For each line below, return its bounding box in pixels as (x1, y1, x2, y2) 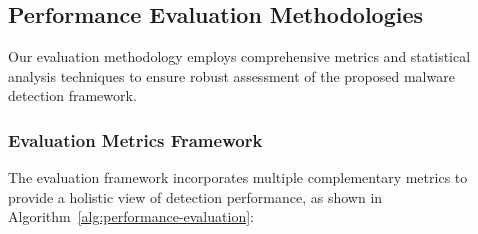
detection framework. (8, 85, 137, 106)
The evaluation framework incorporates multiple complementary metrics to (8, 167, 468, 188)
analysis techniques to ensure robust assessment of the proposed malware (8, 65, 455, 86)
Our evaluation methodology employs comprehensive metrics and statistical (8, 46, 471, 67)
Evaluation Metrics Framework (8, 127, 263, 152)
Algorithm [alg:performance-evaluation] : (8, 206, 254, 227)
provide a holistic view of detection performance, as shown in (8, 186, 383, 207)
